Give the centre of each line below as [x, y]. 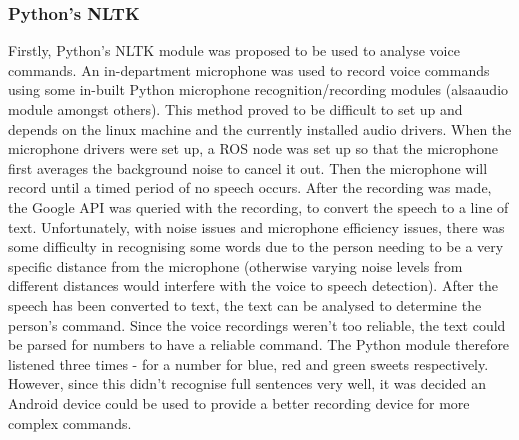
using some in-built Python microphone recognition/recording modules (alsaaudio [258, 89]
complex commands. [70, 422]
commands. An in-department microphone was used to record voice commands [249, 69]
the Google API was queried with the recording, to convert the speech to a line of [258, 206]
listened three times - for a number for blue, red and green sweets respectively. [248, 363]
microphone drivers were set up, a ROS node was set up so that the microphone [253, 148]
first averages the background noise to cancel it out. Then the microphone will [248, 167]
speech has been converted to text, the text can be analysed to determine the [245, 304]
